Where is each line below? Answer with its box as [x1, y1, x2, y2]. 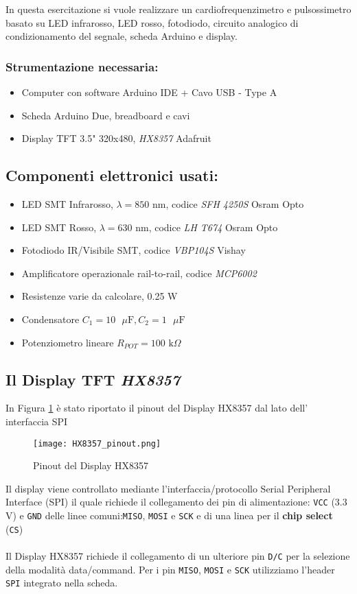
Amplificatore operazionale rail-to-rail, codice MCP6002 [21, 265, 257, 280]
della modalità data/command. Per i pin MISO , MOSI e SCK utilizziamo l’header [5, 562, 335, 576]
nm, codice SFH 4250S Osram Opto [152, 196, 304, 211]
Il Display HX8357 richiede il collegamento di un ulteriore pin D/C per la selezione [5, 548, 350, 562]
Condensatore [21, 311, 80, 326]
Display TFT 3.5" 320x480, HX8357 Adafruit [21, 131, 211, 145]
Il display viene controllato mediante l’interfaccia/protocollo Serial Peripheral [5, 481, 331, 495]
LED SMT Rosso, [21, 219, 97, 234]
